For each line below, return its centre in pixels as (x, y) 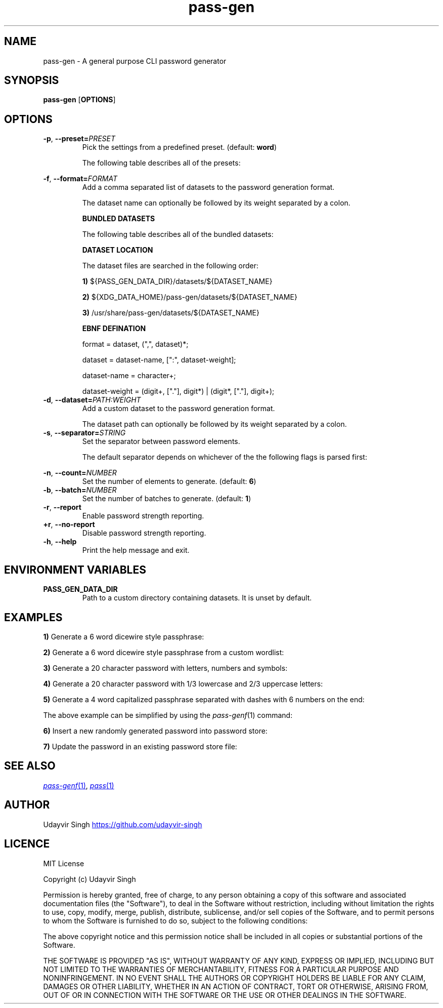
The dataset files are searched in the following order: (170, 266)
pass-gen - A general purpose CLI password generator (135, 61)
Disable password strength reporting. (144, 533)
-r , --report (62, 507)
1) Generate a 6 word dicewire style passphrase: (124, 636)
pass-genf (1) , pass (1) (79, 785)
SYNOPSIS (32, 80)
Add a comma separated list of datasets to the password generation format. (208, 187)
